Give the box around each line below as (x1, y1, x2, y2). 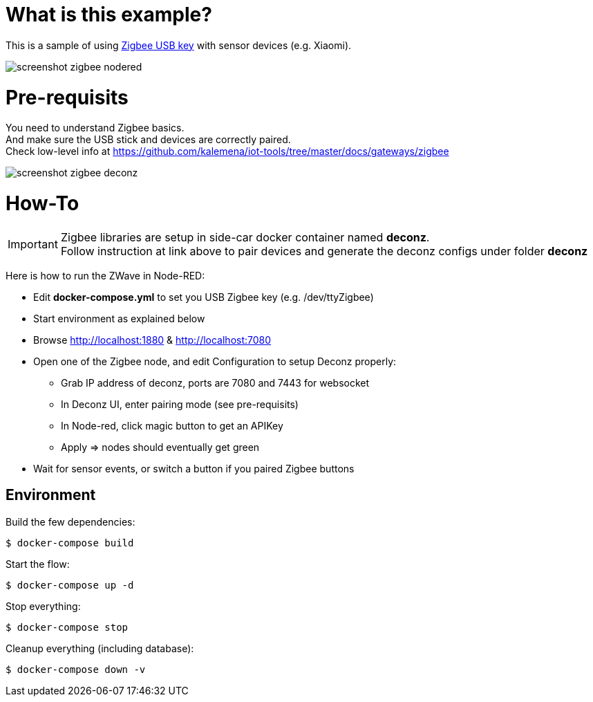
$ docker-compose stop (6, 621, 129, 633)
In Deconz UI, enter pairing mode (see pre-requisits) (61, 398, 299, 410)
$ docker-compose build (6, 537, 134, 548)
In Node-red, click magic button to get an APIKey (61, 419, 283, 432)
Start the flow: (6, 557, 70, 570)
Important (8, 237, 58, 251)
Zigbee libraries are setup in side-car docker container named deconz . (60, 230, 430, 244)
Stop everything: (6, 600, 81, 612)
